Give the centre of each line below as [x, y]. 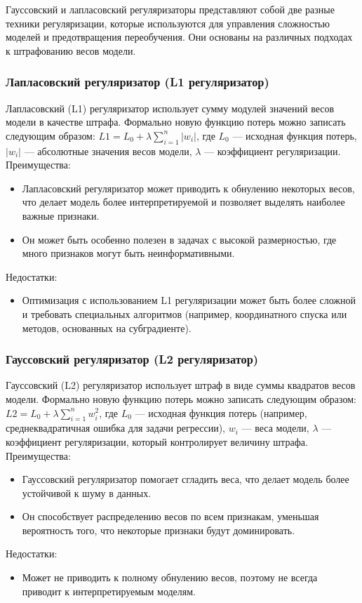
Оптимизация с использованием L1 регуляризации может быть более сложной [189, 300]
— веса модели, [275, 428]
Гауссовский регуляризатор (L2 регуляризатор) [132, 359]
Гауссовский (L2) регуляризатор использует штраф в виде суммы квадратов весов [181, 385]
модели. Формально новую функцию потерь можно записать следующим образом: [181, 398]
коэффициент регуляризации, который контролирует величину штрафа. [157, 441]
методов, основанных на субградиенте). [107, 327]
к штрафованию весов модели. [71, 50]
